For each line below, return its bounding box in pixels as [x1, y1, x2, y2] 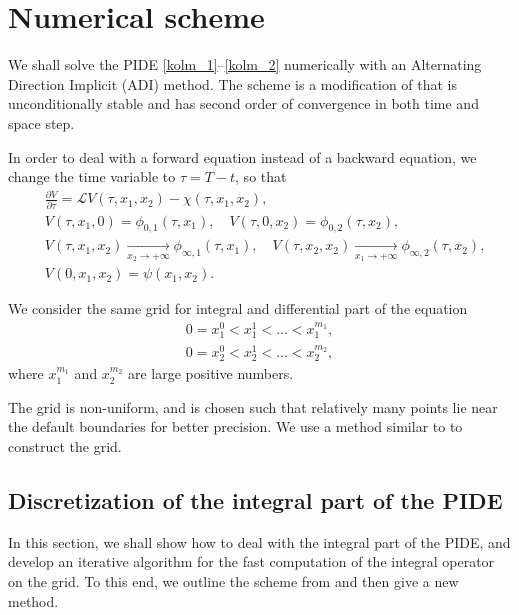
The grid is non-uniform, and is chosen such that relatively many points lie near [8, 396, 498, 417]
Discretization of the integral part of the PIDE [8, 484, 503, 515]
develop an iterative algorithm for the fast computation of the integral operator [8, 551, 495, 572]
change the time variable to [8, 166, 176, 187]
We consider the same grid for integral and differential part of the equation [8, 298, 468, 319]
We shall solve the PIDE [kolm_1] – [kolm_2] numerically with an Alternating [8, 54, 482, 75]
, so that [235, 166, 287, 187]
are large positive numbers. [127, 363, 294, 384]
